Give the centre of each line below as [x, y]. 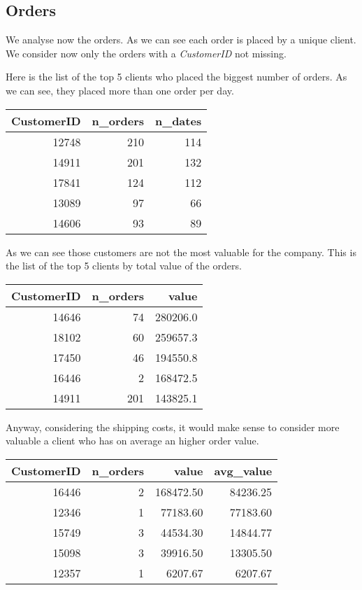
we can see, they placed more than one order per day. [120, 90]
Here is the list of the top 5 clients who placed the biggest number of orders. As [176, 77]
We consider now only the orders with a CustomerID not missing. [146, 53]
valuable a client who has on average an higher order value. [132, 441]
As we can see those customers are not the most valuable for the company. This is [181, 252]
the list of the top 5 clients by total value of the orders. [124, 266]
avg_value [243, 470]
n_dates [179, 120]
